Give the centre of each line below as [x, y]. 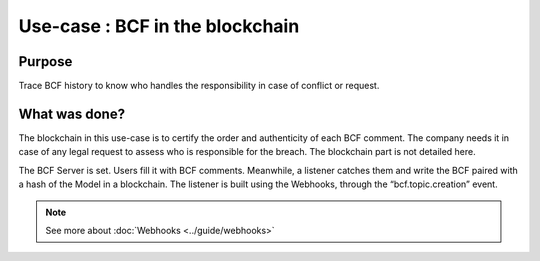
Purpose [45, 61]
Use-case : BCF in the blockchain [159, 26]
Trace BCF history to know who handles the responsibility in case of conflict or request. [199, 86]
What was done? [71, 113]
